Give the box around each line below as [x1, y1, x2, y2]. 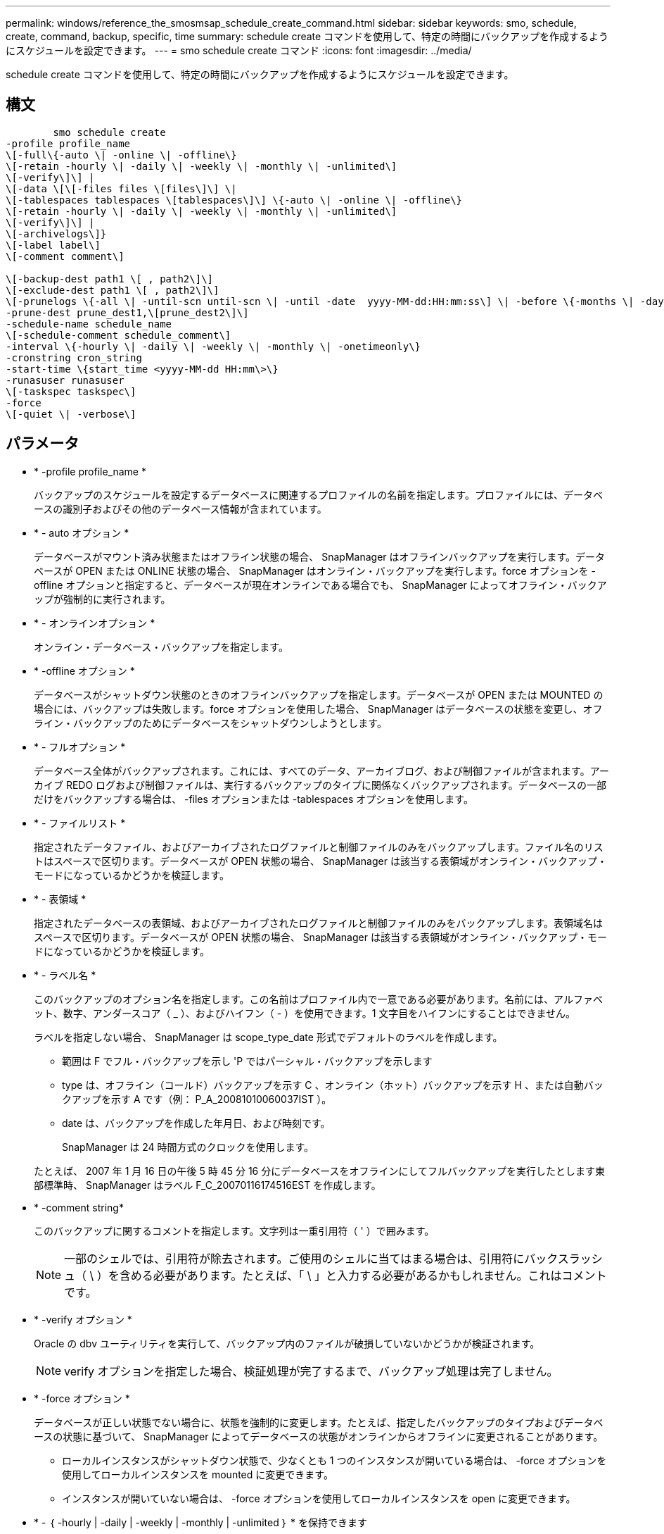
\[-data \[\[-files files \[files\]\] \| [6, 182, 237, 194]
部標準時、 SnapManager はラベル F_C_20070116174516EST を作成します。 [34, 1178, 381, 1191]
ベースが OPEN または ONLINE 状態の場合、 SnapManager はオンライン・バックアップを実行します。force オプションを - [34, 564, 596, 577]
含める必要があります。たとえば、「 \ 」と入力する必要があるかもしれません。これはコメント [119, 1268, 607, 1283]
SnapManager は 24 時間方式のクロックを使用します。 [62, 1140, 314, 1153]
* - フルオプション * [34, 740, 126, 753]
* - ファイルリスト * [34, 816, 126, 829]
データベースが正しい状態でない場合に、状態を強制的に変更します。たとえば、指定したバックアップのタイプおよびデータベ [34, 1416, 604, 1428]
